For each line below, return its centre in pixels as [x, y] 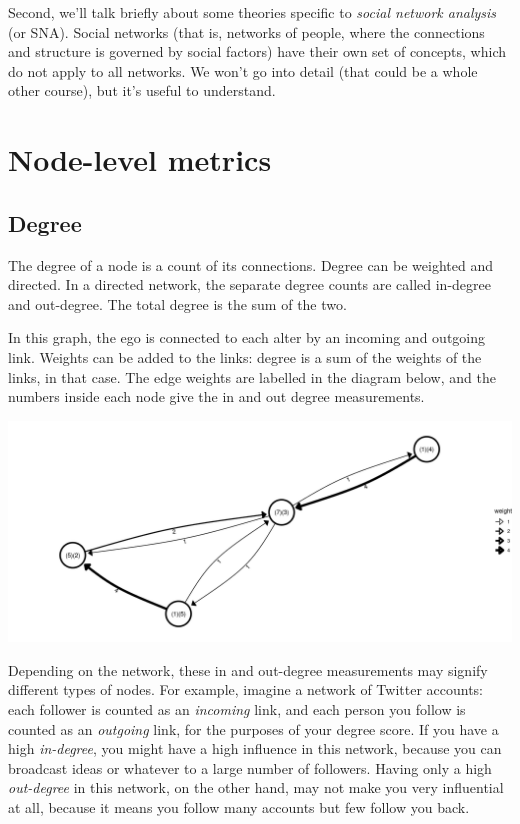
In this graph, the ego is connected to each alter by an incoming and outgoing [247, 337]
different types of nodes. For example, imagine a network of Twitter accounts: [246, 689]
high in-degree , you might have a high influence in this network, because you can [255, 748]
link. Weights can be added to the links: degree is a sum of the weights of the [245, 356]
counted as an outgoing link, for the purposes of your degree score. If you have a [253, 728]
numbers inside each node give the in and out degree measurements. [216, 396]
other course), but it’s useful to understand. [142, 90]
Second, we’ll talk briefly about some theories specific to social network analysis [252, 12]
